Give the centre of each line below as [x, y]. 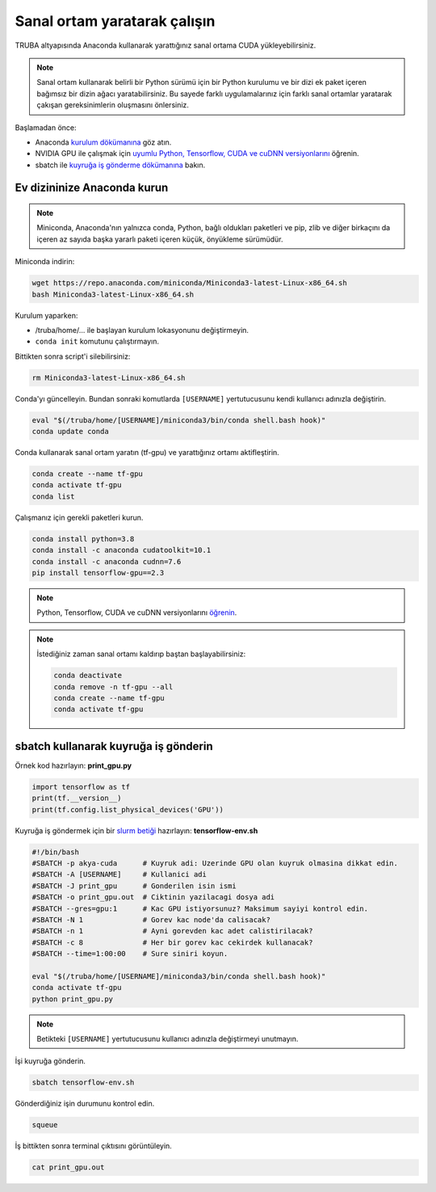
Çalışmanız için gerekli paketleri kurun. [79, 517]
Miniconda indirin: [45, 262]
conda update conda [70, 432]
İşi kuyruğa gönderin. [50, 1061]
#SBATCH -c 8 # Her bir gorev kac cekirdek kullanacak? [172, 942]
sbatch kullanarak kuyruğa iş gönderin [114, 746]
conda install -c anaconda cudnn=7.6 [107, 561]
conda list [53, 496]
